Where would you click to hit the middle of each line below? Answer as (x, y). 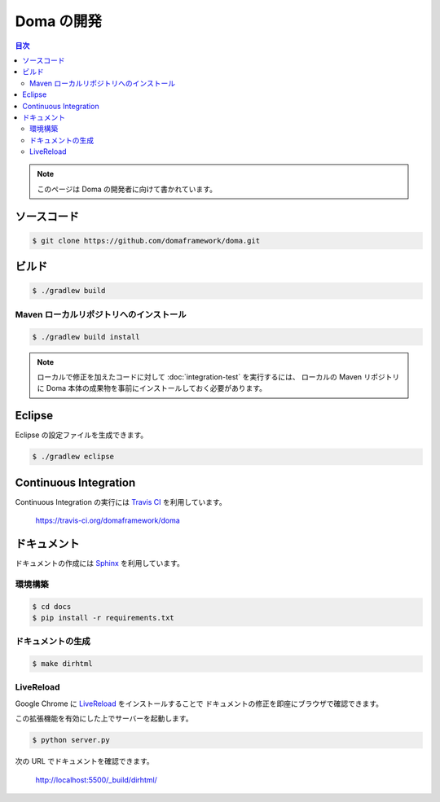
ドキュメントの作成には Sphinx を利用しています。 (100, 563)
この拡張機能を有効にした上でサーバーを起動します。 (104, 719)
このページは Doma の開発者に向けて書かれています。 (127, 189)
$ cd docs (52, 606)
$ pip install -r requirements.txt (103, 618)
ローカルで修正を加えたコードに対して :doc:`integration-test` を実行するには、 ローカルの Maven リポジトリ (218, 377)
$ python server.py (71, 740)
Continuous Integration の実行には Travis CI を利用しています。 (121, 502)
